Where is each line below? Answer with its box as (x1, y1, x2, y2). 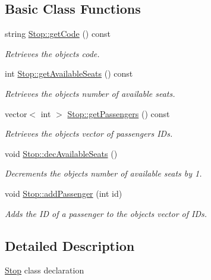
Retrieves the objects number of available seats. (5, 87, 175, 99)
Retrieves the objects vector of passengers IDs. (5, 127, 173, 140)
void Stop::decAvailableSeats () (5, 147, 118, 159)
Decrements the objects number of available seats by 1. (5, 167, 202, 180)
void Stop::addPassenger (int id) (5, 187, 122, 199)
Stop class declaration (5, 264, 84, 276)
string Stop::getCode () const (5, 27, 111, 40)
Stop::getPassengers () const (67, 107, 170, 119)
